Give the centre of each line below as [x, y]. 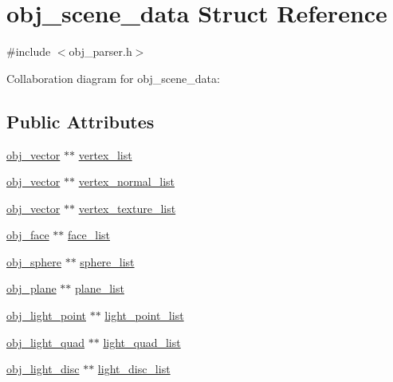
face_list [89, 235]
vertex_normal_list [127, 181]
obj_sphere [34, 261]
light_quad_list [142, 342]
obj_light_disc [43, 369]
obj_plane [31, 288]
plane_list [99, 288]
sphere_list [107, 261]
